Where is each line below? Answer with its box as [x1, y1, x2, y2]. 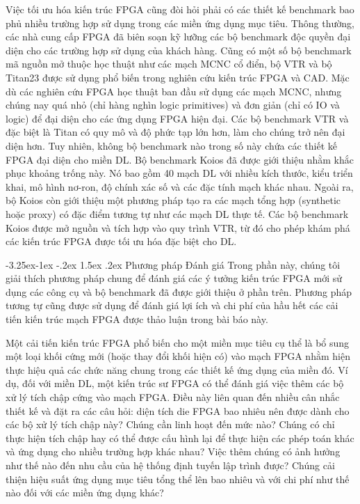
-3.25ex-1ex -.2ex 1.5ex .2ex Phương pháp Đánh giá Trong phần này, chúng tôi [6, 257, 341, 271]
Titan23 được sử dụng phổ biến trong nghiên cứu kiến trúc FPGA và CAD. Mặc [6, 70, 350, 84]
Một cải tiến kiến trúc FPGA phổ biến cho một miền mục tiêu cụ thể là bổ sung [6, 335, 350, 349]
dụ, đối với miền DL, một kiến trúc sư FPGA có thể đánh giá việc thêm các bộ [6, 376, 344, 391]
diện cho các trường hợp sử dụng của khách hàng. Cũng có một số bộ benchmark [6, 42, 352, 57]
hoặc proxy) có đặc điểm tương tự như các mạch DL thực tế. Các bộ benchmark [6, 206, 349, 221]
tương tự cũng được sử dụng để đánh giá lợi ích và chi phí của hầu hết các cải [6, 298, 338, 313]
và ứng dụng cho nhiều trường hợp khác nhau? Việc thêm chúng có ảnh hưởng [6, 444, 341, 459]
